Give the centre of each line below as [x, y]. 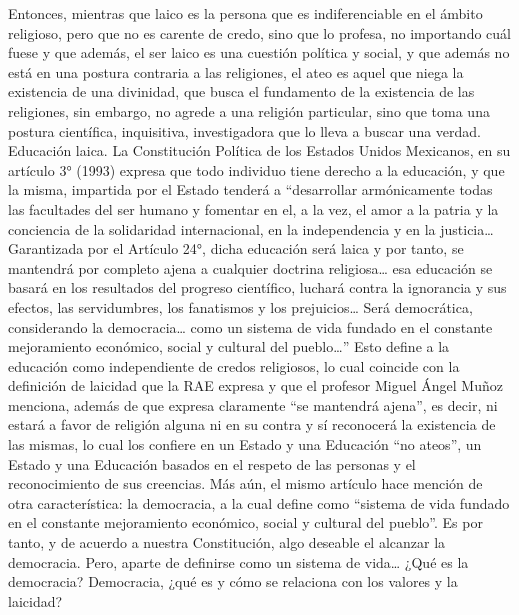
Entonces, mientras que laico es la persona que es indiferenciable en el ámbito [245, 13]
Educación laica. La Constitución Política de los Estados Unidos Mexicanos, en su [259, 150]
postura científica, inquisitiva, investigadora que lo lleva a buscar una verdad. [245, 130]
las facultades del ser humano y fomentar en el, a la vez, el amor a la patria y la [253, 208]
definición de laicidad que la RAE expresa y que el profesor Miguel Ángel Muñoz [255, 385]
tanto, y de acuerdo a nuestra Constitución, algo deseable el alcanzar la [227, 542]
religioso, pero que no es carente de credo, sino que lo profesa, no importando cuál [259, 32]
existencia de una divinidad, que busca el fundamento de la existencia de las [241, 91]
